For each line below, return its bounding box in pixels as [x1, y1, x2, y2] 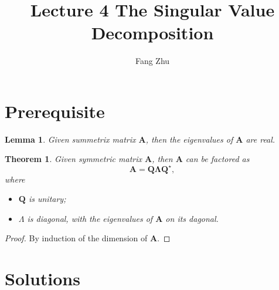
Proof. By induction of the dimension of [5, 232, 148, 244]
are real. [246, 133, 275, 145]
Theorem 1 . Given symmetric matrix [5, 153, 142, 165]
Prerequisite [5, 99, 105, 123]
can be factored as [185, 153, 250, 165]
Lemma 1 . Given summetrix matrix [5, 133, 136, 145]
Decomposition [91, 21, 214, 45]
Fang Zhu [135, 55, 170, 67]
